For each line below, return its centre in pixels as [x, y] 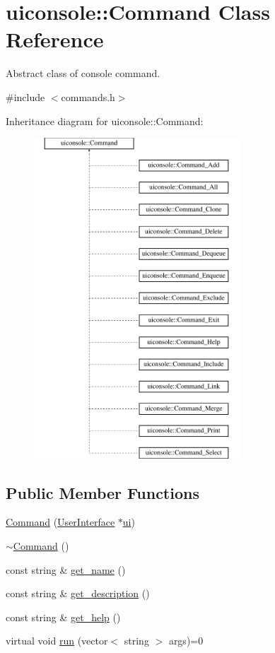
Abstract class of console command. [83, 73]
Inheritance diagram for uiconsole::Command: [105, 120]
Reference [55, 39]
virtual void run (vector [57, 641]
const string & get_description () [78, 593]
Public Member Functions [103, 492]
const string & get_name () [66, 569]
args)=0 [186, 641]
